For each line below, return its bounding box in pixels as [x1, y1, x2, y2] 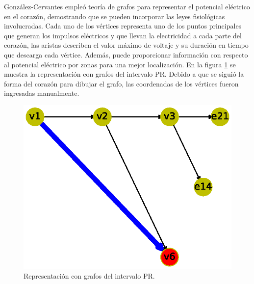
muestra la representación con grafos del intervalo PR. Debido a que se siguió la [4, 69, 244, 79]
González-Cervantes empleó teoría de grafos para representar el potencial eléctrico [4, 1, 250, 11]
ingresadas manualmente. [4, 88, 79, 98]
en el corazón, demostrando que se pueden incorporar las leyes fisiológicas [4, 11, 225, 21]
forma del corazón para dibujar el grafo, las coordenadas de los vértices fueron [4, 78, 239, 88]
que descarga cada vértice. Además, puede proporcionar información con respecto [4, 49, 248, 59]
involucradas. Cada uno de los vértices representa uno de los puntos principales [4, 21, 242, 31]
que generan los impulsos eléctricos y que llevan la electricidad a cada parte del [4, 30, 242, 40]
